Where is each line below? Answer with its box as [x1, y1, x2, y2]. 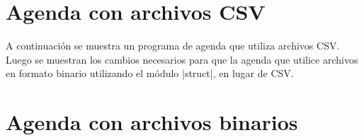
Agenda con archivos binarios [6, 107, 298, 136]
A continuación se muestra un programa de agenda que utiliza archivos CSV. [6, 38, 340, 53]
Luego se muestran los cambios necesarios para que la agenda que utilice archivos [6, 52, 358, 66]
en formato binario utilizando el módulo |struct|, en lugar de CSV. [6, 66, 294, 81]
